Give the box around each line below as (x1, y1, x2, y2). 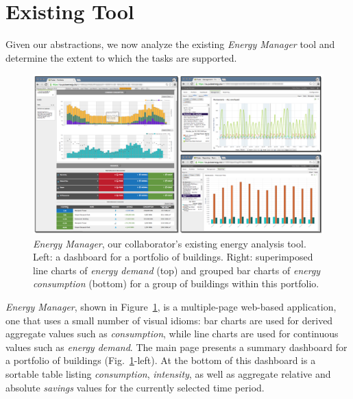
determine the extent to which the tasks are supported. (5, 50, 237, 64)
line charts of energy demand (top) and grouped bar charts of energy (33, 263, 321, 277)
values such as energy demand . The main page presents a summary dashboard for (5, 339, 348, 354)
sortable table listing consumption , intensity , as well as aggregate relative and (5, 366, 331, 380)
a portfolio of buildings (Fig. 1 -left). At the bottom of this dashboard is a (5, 353, 316, 367)
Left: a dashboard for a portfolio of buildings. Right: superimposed (33, 250, 313, 264)
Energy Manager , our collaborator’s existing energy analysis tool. (33, 236, 306, 250)
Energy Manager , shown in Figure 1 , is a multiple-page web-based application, (5, 299, 337, 313)
